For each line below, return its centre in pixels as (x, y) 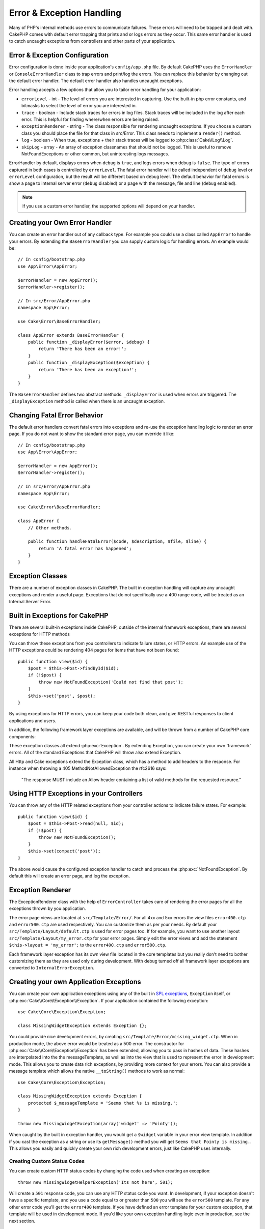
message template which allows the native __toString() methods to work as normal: (97, 1071)
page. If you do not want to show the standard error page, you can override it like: (92, 434)
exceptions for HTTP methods (40, 634)
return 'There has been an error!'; (83, 349)
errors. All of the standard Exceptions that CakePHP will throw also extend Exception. (95, 753)
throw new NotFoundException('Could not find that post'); (111, 682)
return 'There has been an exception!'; (88, 369)
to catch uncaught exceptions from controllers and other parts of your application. (92, 41)
